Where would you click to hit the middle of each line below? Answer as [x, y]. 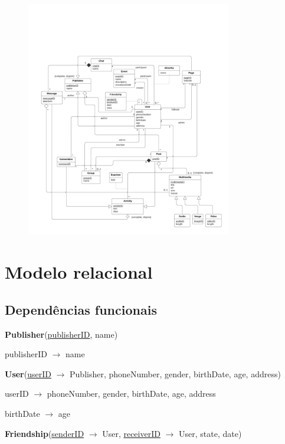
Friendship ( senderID [45, 433]
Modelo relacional [79, 272]
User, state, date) [210, 433]
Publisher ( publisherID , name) [61, 334]
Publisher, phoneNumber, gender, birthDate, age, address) [175, 373]
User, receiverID [131, 433]
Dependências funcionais [81, 309]
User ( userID [28, 373]
